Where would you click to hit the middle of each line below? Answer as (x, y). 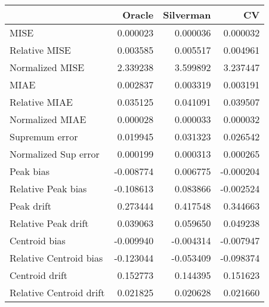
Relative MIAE (41, 102)
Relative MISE (40, 50)
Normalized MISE (47, 67)
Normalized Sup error (55, 154)
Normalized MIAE (48, 119)
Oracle (138, 15)
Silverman (187, 15)
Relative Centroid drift (57, 292)
